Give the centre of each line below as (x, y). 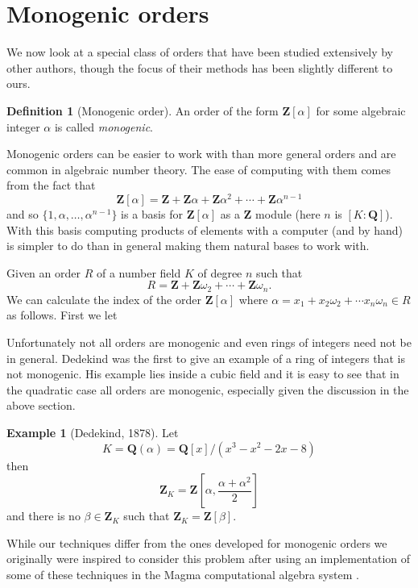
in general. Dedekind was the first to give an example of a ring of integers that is (206, 358)
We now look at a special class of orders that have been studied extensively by (200, 52)
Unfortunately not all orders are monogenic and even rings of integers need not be (209, 342)
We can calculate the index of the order (104, 299)
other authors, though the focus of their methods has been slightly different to (200, 67)
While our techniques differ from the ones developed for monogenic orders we (197, 542)
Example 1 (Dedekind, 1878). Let (93, 432)
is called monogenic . (103, 126)
